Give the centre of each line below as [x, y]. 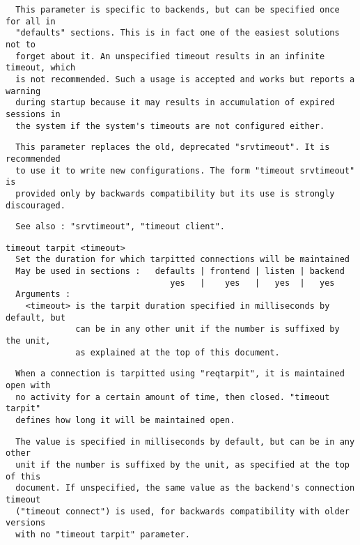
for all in [31, 21]
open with [28, 386]
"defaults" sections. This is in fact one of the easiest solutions [178, 33]
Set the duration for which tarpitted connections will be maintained [182, 260]
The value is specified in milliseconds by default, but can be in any [185, 442]
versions [26, 523]
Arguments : [43, 294]
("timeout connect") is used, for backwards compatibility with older [182, 511]
